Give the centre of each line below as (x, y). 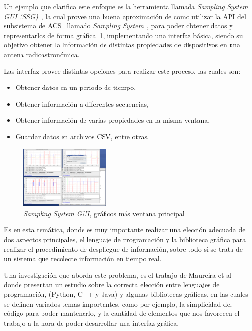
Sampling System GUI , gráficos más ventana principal (104, 213)
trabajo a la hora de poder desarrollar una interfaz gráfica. (92, 322)
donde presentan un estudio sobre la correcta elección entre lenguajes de (112, 284)
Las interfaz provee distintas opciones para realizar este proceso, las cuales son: (122, 71)
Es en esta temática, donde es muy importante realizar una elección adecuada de (125, 230)
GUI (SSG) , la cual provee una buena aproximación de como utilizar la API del (125, 16)
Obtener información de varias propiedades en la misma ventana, (113, 120)
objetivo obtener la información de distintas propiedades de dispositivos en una (122, 45)
